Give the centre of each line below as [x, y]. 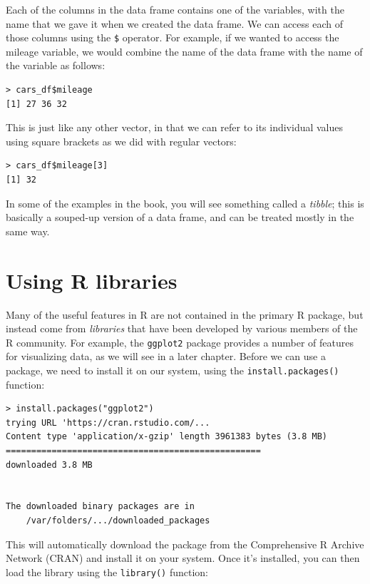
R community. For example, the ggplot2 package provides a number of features [180, 342]
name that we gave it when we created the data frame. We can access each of [175, 23]
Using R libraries [92, 280]
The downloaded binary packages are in [100, 507]
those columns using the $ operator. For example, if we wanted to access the [173, 37]
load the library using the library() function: [107, 572]
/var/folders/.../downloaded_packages [118, 520]
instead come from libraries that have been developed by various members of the [182, 328]
